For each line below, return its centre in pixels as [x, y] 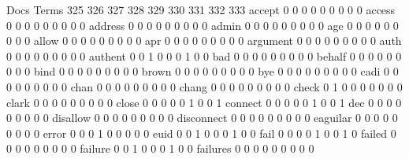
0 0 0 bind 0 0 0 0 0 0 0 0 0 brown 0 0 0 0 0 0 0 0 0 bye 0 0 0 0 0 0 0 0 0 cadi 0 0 [203, 71]
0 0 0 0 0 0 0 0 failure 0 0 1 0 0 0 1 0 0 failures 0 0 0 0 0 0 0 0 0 [160, 148]
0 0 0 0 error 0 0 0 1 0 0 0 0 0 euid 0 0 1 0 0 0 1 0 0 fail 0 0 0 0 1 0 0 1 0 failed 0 [201, 133]
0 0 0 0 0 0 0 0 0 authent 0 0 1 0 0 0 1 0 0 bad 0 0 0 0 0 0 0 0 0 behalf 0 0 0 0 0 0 [204, 55]
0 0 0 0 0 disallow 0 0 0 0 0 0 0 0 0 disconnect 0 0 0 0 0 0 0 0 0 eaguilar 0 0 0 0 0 [202, 118]
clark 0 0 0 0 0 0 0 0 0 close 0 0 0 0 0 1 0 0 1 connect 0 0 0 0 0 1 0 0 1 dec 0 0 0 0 [204, 102]
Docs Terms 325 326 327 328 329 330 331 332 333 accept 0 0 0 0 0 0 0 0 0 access [201, 9]
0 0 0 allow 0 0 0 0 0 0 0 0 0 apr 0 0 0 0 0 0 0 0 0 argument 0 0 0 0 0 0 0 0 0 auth [204, 41]
